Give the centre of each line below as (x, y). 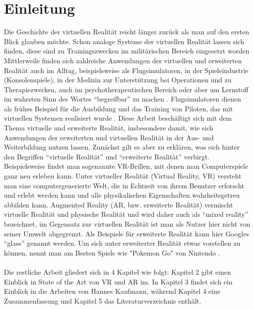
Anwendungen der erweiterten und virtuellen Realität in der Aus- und (109, 137)
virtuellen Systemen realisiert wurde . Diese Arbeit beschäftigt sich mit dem (118, 118)
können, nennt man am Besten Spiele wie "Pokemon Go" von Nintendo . (112, 252)
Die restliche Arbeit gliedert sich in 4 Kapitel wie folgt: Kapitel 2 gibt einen (118, 271)
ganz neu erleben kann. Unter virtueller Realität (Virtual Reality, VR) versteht (123, 176)
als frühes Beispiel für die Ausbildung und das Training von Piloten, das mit (118, 108)
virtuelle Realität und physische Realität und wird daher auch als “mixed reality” (126, 214)
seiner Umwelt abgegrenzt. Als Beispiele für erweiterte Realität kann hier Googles (127, 233)
